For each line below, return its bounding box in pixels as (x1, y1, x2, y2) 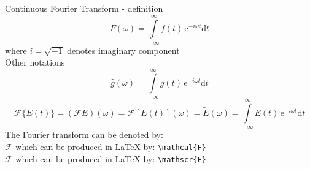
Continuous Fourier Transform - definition (5, 2, 163, 14)
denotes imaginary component (67, 43, 180, 56)
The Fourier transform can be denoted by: (5, 128, 163, 141)
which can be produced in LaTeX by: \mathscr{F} (15, 152, 206, 165)
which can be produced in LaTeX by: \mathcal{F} (15, 140, 206, 152)
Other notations (5, 56, 65, 69)
